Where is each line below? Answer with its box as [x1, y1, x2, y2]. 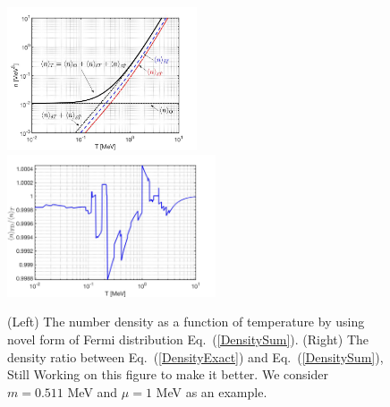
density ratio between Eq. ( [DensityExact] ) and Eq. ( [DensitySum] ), [7, 347, 384, 366]
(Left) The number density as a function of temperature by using [7, 312, 365, 331]
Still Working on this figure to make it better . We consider [7, 365, 328, 384]
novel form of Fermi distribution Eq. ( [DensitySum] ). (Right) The [7, 329, 369, 348]
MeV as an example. [156, 382, 267, 401]
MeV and [67, 382, 118, 401]
